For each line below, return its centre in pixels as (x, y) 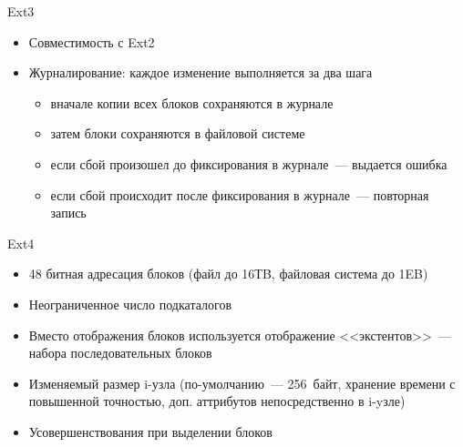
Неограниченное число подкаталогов (130, 304)
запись (68, 213)
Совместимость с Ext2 (92, 41)
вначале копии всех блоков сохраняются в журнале (192, 102)
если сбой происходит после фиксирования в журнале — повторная (240, 194)
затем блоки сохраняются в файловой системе (178, 133)
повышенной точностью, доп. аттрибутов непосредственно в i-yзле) (217, 401)
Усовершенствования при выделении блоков (150, 431)
